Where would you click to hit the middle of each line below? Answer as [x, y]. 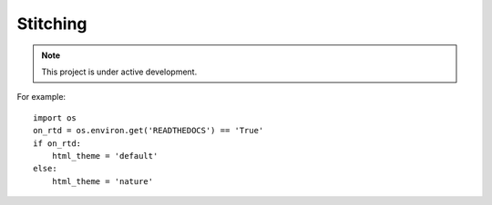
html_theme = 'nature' [102, 181]
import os [55, 117]
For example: [41, 97]
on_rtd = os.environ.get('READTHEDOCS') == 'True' [149, 131]
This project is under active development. [119, 72]
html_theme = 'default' [105, 156]
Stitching [52, 24]
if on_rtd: [57, 143]
